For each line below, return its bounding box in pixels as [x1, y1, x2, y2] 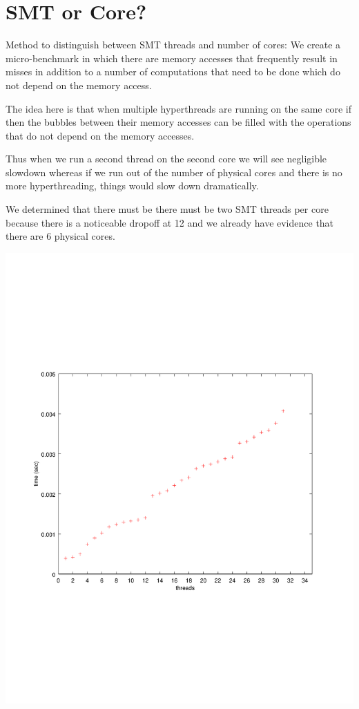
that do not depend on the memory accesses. [6, 128, 195, 142]
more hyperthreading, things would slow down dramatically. [6, 178, 259, 193]
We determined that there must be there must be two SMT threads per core [6, 202, 329, 216]
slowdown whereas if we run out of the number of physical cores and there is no [6, 164, 342, 179]
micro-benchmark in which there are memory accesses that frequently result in [6, 50, 338, 65]
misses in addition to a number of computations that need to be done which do [6, 64, 340, 79]
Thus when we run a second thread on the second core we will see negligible [6, 151, 327, 166]
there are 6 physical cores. [6, 229, 115, 243]
